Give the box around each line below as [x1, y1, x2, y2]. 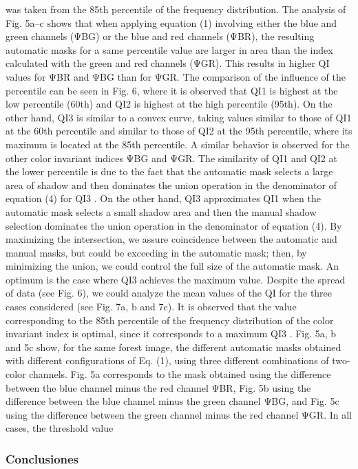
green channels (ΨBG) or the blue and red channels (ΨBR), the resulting [6, 29, 315, 43]
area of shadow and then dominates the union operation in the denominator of [6, 177, 337, 192]
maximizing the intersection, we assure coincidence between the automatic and [6, 232, 337, 246]
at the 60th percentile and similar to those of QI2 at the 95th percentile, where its [6, 123, 352, 138]
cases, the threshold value [6, 421, 114, 435]
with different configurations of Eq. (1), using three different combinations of [6, 353, 329, 368]
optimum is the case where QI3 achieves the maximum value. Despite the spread [6, 272, 346, 286]
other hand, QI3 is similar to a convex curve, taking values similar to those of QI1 [6, 110, 352, 124]
